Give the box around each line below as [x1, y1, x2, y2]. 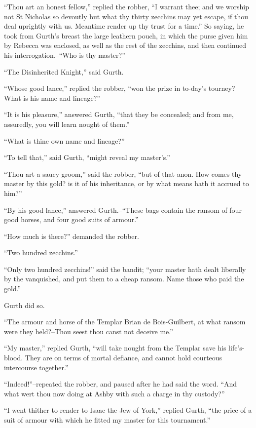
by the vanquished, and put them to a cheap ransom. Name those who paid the [4, 273, 244, 284]
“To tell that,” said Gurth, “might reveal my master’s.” [4, 152, 170, 162]
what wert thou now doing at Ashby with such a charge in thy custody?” [4, 388, 225, 398]
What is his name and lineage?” [4, 92, 100, 103]
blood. [4, 352, 23, 363]
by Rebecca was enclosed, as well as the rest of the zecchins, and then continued [4, 40, 246, 50]
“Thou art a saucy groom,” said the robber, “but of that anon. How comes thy [4, 168, 242, 179]
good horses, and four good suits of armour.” [4, 214, 139, 225]
